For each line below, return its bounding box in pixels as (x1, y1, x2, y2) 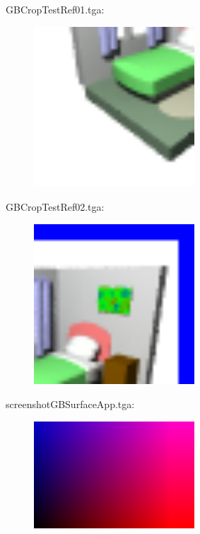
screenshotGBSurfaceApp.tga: (6, 396, 135, 411)
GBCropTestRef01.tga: (6, 2, 105, 16)
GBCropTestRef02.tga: (6, 199, 105, 214)
